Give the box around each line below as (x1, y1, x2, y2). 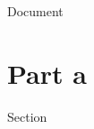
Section (7, 106, 47, 125)
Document (7, 2, 64, 20)
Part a (7, 54, 87, 91)
